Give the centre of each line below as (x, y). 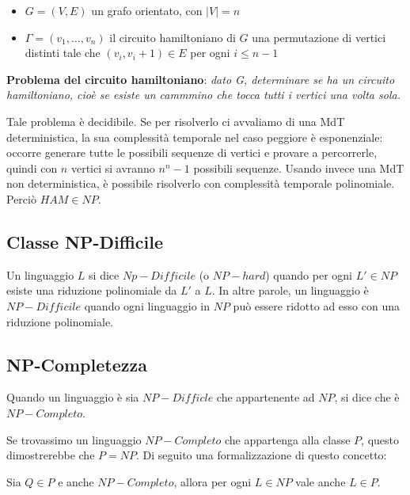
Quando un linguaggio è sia (73, 397)
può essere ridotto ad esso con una (316, 305)
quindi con (32, 168)
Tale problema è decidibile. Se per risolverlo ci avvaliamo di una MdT (176, 121)
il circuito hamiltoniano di (173, 37)
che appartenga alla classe (287, 439)
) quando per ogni (309, 274)
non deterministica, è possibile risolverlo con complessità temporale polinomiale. (201, 183)
